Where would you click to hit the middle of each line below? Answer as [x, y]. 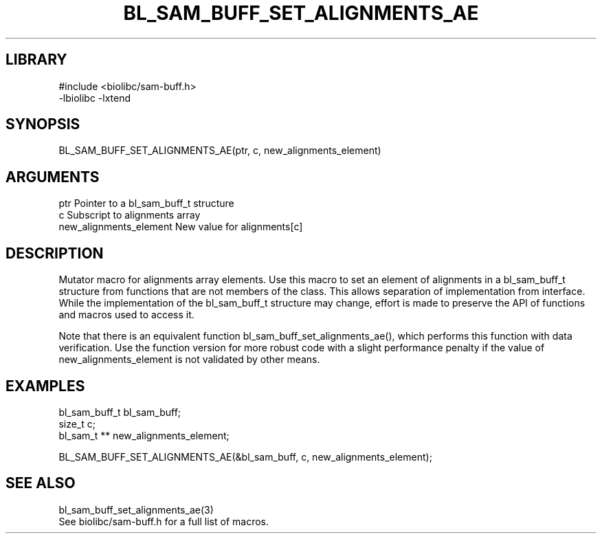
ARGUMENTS [53, 177]
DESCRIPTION [55, 253]
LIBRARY [36, 60]
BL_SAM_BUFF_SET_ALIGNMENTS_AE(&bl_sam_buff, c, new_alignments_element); [245, 456]
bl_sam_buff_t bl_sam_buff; [120, 412]
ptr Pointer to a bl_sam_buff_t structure [146, 203]
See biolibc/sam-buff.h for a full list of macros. [164, 521]
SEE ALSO [41, 483]
